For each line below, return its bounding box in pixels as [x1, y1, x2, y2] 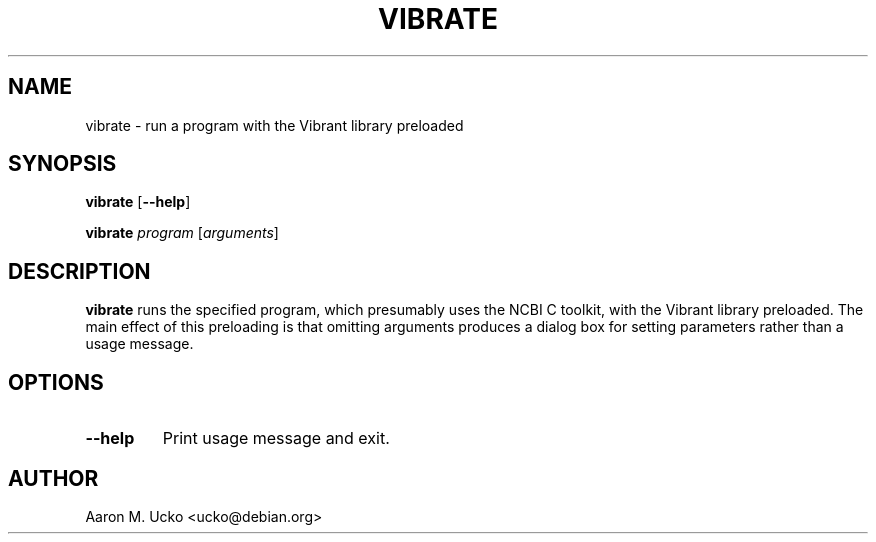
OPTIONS [8, 369, 104, 395]
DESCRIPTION [8, 258, 151, 284]
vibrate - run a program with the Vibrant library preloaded [85, 116, 464, 134]
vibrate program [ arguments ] [85, 224, 279, 242]
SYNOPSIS [8, 151, 117, 177]
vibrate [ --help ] [85, 193, 191, 211]
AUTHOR [8, 465, 99, 491]
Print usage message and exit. [162, 428, 390, 449]
